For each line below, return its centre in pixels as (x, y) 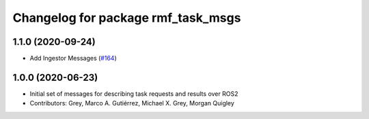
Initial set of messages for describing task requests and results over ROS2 (134, 93)
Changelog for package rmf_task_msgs (127, 18)
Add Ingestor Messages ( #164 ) (73, 58)
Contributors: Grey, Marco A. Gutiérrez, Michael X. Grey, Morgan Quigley (132, 103)
